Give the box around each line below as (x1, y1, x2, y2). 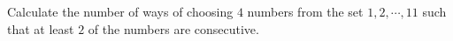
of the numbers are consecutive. (88, 19, 259, 38)
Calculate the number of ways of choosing (7, 3, 234, 20)
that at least (7, 19, 74, 38)
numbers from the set (247, 3, 364, 20)
